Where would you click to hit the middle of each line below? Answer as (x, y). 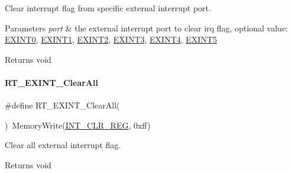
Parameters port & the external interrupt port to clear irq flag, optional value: (147, 28)
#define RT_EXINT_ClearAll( (62, 105)
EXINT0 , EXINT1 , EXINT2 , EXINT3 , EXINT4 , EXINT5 (111, 39)
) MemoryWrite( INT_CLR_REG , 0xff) (78, 125)
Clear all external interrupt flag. (63, 145)
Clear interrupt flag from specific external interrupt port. (108, 8)
